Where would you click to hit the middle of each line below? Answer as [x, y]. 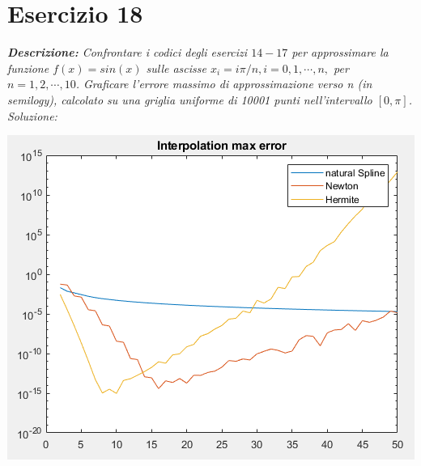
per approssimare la [340, 52]
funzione [28, 68]
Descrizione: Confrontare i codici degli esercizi [128, 52]
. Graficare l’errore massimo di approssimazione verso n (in [224, 84]
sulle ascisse [176, 68]
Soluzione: [32, 115]
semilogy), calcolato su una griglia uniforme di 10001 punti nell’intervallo [190, 99]
